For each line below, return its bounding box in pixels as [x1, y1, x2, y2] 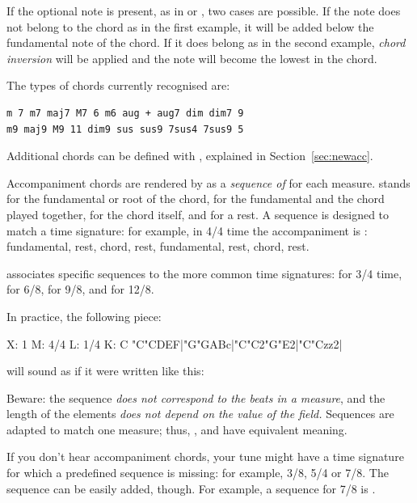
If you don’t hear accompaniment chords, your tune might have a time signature [6, 448, 404, 465]
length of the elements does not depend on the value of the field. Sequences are [6, 405, 394, 422]
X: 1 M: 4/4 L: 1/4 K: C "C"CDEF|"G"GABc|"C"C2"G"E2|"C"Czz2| [6, 335, 343, 352]
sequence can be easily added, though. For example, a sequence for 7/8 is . [6, 480, 376, 497]
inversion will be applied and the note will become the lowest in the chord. [6, 49, 377, 66]
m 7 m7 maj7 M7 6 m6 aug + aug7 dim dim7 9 [6, 107, 244, 119]
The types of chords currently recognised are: [6, 77, 230, 94]
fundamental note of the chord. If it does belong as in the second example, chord [6, 34, 406, 51]
